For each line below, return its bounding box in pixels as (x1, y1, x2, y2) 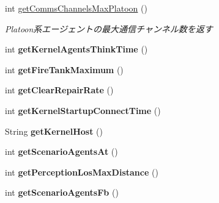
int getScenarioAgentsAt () (5, 145, 118, 158)
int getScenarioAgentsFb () (5, 186, 119, 199)
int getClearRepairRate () (5, 84, 114, 96)
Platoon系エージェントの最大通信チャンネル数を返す (5, 22, 213, 35)
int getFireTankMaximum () (5, 63, 124, 76)
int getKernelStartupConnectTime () (5, 104, 161, 116)
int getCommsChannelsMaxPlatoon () (5, 2, 147, 14)
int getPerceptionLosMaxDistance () (5, 165, 158, 178)
